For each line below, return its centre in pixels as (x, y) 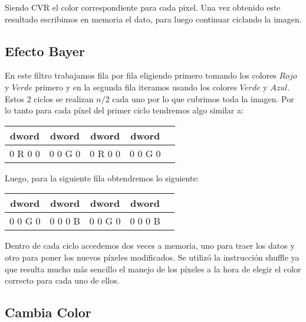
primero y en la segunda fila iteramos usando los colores (136, 87)
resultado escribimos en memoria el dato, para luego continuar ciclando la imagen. (153, 19)
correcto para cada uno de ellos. (62, 280)
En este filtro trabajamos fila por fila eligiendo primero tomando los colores (141, 75)
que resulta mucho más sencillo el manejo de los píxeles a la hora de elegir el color (153, 269)
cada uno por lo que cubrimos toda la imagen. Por (203, 98)
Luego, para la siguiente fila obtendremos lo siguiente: (102, 178)
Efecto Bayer (45, 51)
